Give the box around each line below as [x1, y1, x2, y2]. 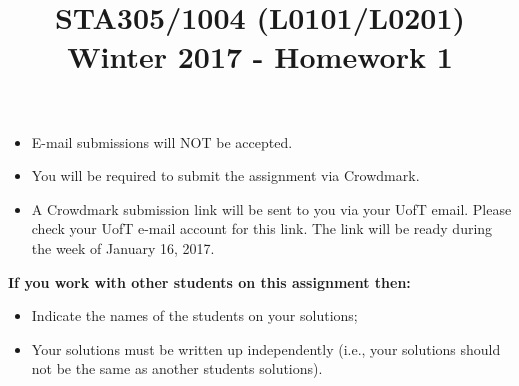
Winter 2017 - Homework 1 [67, 36, 453, 77]
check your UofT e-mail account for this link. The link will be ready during [31, 218, 493, 239]
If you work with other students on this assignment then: [8, 271, 411, 292]
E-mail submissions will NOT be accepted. [31, 131, 293, 152]
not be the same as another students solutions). [31, 358, 323, 379]
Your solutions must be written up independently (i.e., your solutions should [31, 338, 501, 359]
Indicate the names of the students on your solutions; [31, 305, 358, 326]
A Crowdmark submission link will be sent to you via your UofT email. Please [31, 198, 512, 219]
